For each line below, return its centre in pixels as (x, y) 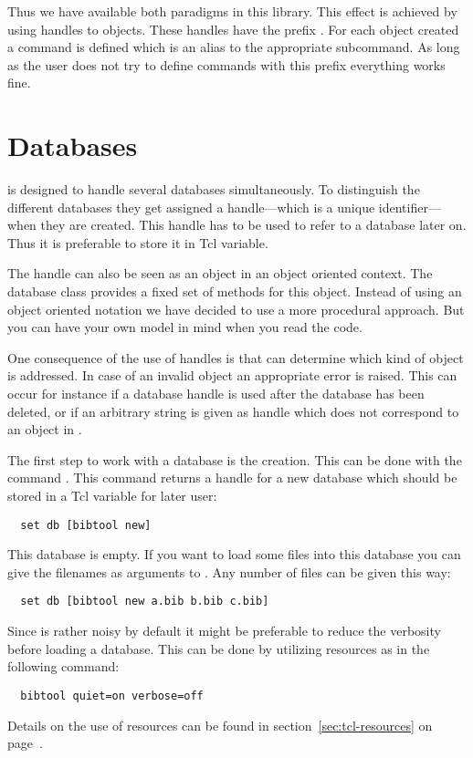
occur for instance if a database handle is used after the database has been (216, 394)
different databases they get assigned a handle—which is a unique (191, 207)
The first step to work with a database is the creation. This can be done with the (235, 459)
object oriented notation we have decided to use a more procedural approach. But (236, 309)
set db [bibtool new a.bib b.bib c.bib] (145, 602)
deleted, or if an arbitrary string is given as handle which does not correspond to (233, 411)
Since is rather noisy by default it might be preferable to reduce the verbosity (224, 631)
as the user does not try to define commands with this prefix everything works (226, 64)
